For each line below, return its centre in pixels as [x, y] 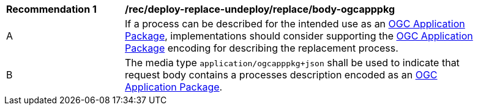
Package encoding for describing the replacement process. [262, 48]
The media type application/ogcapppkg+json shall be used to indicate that [292, 63]
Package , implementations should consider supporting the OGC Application [299, 36]
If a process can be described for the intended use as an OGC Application [295, 24]
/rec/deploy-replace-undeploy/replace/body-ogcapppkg [260, 9]
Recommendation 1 [51, 9]
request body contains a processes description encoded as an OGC [281, 75]
